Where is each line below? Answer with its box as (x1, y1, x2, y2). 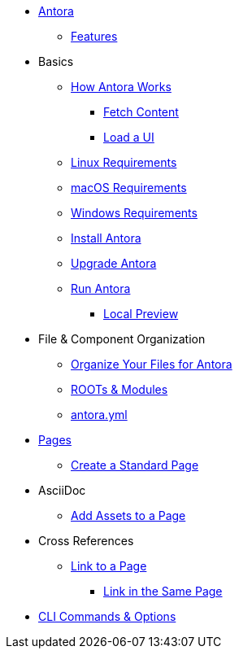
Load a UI (103, 130, 154, 144)
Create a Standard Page (71, 458, 199, 472)
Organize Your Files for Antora (71, 357, 232, 371)
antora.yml (71, 408, 128, 421)
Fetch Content (103, 105, 179, 119)
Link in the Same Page (103, 584, 223, 598)
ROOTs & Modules (71, 382, 168, 396)
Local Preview (103, 307, 179, 321)
